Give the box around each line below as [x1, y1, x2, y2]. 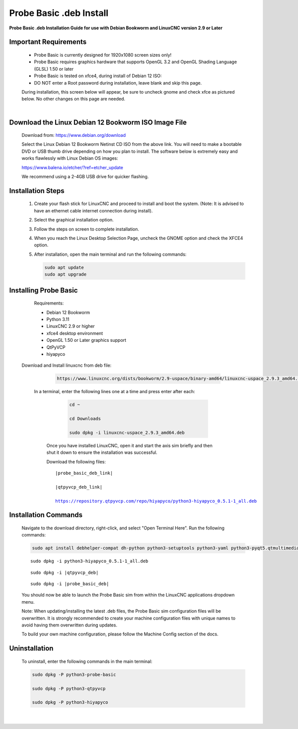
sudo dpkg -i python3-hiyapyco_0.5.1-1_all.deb [30, 558, 149, 564]
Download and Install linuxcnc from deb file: [21, 362, 112, 368]
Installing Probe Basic [9, 286, 78, 295]
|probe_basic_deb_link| [55, 470, 113, 476]
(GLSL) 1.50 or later [34, 66, 74, 72]
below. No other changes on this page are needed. [21, 96, 126, 102]
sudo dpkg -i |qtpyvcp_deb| [30, 570, 99, 575]
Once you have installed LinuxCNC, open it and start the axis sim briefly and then [46, 442, 213, 448]
